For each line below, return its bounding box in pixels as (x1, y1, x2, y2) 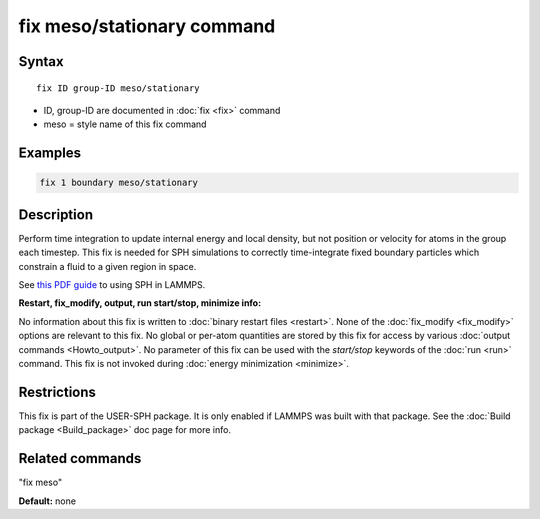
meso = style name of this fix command (43, 118, 207, 130)
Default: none (18, 495, 77, 507)
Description (18, 206, 94, 223)
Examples (18, 145, 82, 162)
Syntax (18, 53, 64, 70)
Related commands (18, 450, 142, 467)
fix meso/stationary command (18, 15, 276, 37)
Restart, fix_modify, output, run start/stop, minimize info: (18, 297, 262, 309)
